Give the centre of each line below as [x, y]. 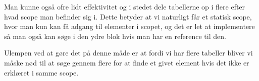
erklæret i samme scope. [41, 72]
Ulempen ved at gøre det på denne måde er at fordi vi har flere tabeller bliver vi [128, 53]
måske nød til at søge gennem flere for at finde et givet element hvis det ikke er [127, 62]
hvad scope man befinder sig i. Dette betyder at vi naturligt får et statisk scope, [128, 16]
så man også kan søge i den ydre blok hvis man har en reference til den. [115, 36]
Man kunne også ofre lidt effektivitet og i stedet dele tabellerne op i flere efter [125, 6]
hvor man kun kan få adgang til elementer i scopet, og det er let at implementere [129, 26]
